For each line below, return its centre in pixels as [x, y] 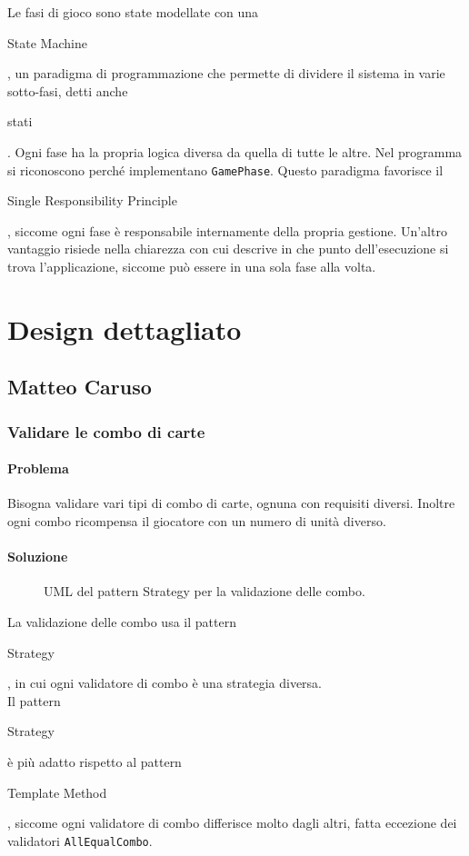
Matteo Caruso [80, 387]
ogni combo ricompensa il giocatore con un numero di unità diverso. [197, 520]
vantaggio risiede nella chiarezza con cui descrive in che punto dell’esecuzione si [228, 249]
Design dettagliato [125, 328]
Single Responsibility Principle [92, 200]
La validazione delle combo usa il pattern [122, 621]
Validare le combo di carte [106, 431]
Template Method [57, 792]
